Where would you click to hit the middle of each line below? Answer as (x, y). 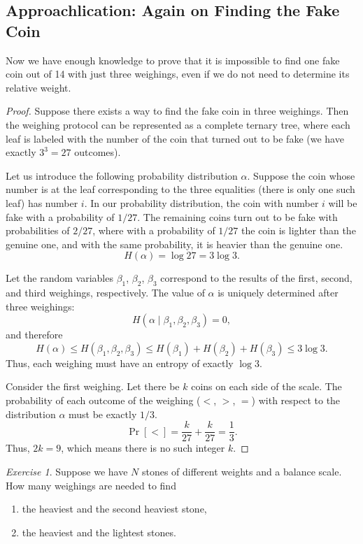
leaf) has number (42, 202)
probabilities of (38, 230)
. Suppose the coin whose (301, 175)
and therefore (34, 335)
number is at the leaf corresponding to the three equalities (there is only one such (180, 189)
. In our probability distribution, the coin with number (201, 202)
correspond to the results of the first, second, (256, 278)
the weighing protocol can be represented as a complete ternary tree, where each (178, 124)
